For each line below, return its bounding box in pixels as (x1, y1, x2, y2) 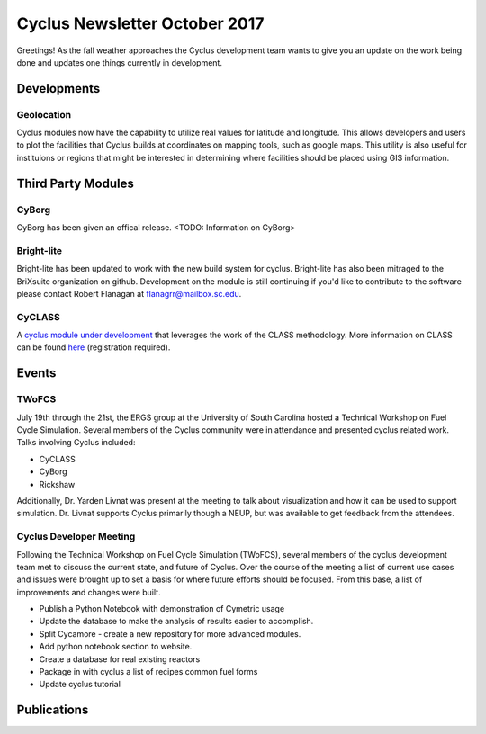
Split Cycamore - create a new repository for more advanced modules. (39, 628, 301, 639)
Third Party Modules (16, 175, 135, 191)
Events (16, 365, 57, 381)
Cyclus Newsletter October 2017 (16, 13, 265, 33)
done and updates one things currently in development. (16, 57, 222, 67)
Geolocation (16, 108, 72, 121)
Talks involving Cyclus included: (16, 437, 136, 448)
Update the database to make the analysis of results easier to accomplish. (39, 616, 314, 627)
